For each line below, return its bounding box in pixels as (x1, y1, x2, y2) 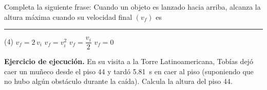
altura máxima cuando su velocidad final (4, 11, 132, 22)
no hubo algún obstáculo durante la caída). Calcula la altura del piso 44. (4, 76, 233, 86)
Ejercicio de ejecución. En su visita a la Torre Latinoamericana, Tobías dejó (4, 56, 253, 67)
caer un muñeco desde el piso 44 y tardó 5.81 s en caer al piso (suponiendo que (4, 66, 254, 76)
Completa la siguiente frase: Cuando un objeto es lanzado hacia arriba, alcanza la (4, 2, 261, 12)
